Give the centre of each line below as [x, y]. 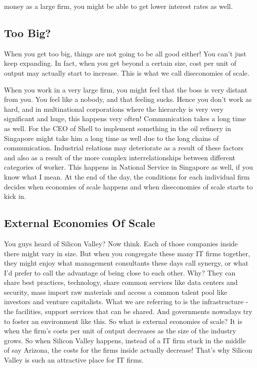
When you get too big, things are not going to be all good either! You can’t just [125, 53]
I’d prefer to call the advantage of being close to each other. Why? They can [120, 272]
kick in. [15, 196]
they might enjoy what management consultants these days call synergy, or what [126, 263]
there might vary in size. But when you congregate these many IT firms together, [127, 253]
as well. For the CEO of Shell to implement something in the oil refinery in [118, 128]
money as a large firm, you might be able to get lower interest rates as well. [118, 6]
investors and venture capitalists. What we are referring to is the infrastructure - [126, 301]
